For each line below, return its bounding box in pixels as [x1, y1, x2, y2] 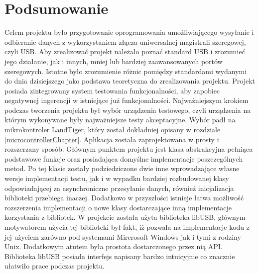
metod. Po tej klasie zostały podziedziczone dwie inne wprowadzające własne [4, 163, 240, 174]
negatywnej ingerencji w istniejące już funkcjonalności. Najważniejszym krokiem [4, 95, 249, 105]
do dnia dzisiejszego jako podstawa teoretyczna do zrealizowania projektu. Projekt [4, 76, 256, 86]
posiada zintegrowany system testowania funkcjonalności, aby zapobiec [4, 85, 220, 95]
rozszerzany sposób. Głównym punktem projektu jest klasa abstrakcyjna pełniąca [4, 144, 253, 154]
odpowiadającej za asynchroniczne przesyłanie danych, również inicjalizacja [4, 183, 234, 193]
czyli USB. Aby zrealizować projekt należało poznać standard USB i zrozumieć [4, 46, 245, 57]
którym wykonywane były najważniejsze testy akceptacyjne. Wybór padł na [4, 114, 236, 125]
